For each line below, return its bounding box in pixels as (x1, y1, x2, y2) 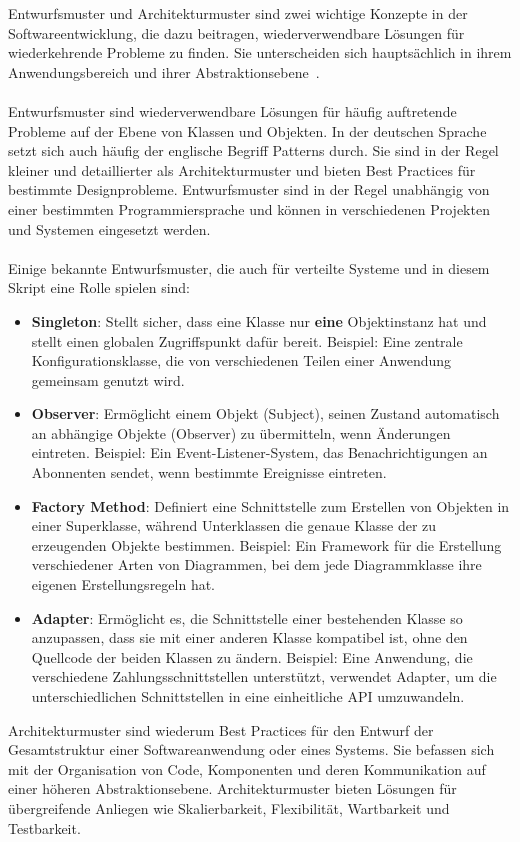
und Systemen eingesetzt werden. (8, 218, 211, 239)
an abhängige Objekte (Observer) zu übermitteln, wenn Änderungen (31, 422, 451, 443)
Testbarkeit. (8, 817, 81, 838)
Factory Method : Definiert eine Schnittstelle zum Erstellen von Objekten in (31, 495, 510, 516)
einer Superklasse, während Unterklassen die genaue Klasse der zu (31, 515, 437, 536)
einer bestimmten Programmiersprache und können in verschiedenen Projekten (8, 198, 490, 219)
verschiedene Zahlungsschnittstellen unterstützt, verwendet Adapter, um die (31, 666, 497, 687)
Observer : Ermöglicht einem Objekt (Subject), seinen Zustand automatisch (31, 403, 500, 424)
